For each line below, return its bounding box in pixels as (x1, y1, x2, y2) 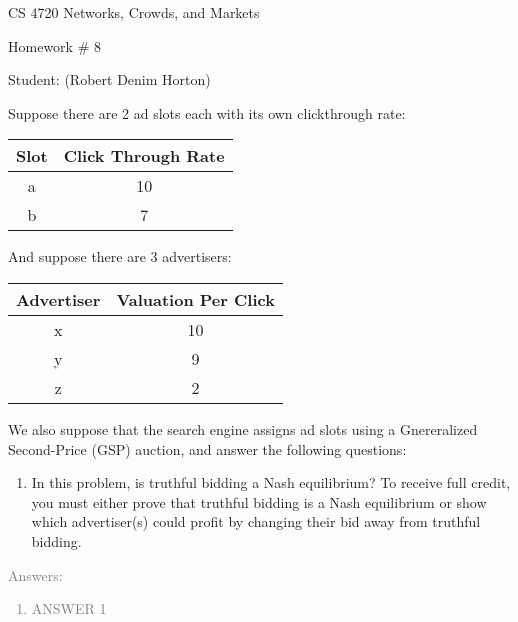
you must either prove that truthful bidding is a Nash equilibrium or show (31, 491, 487, 512)
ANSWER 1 (31, 598, 107, 619)
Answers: (8, 564, 63, 585)
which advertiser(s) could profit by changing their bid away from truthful (31, 511, 481, 532)
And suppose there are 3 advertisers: (8, 246, 232, 267)
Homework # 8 (8, 35, 101, 56)
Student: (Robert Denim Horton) (8, 69, 211, 90)
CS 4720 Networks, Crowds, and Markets (8, 2, 260, 22)
